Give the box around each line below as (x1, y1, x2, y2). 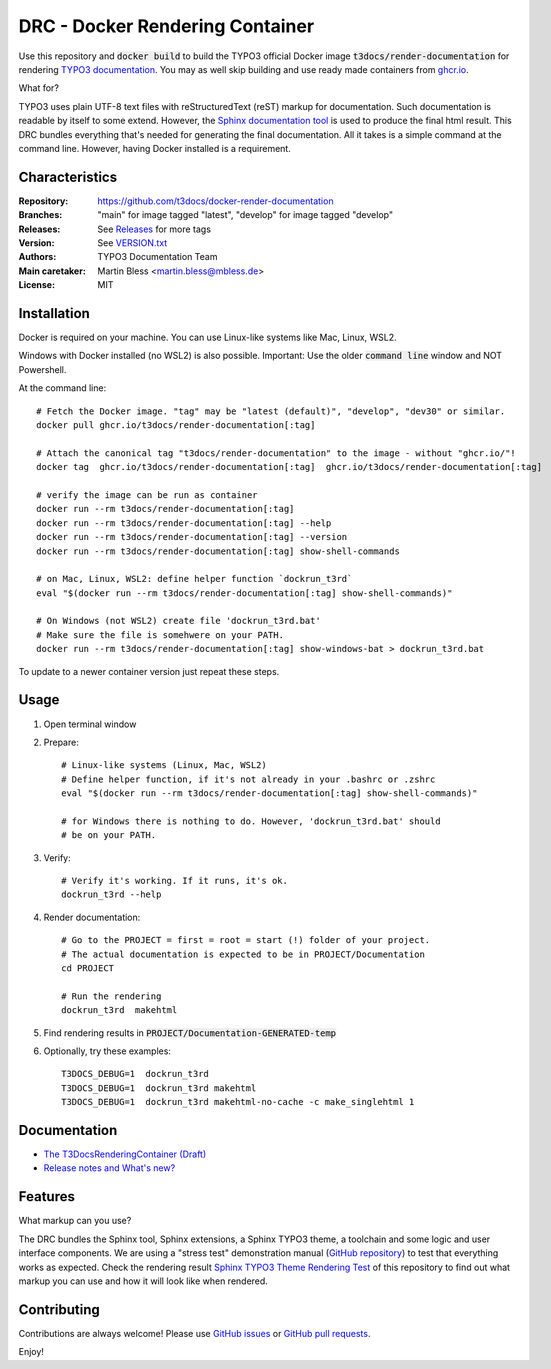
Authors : (18, 251, 57, 263)
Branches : (18, 209, 63, 221)
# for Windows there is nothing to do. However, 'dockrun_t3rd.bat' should (61, 815, 441, 827)
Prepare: (43, 736, 79, 748)
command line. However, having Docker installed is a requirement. (18, 142, 292, 154)
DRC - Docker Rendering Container (18, 15, 315, 37)
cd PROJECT (61, 963, 115, 974)
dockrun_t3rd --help (61, 889, 162, 900)
